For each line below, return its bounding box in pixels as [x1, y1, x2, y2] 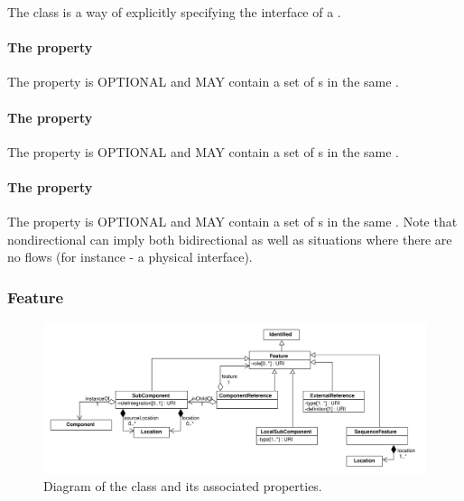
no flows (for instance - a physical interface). [7, 247, 253, 266]
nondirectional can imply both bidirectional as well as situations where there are [7, 229, 452, 248]
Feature [7, 285, 64, 308]
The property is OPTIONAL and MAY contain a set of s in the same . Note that [7, 212, 458, 231]
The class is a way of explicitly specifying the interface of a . [7, 3, 341, 21]
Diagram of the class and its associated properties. [43, 477, 322, 496]
